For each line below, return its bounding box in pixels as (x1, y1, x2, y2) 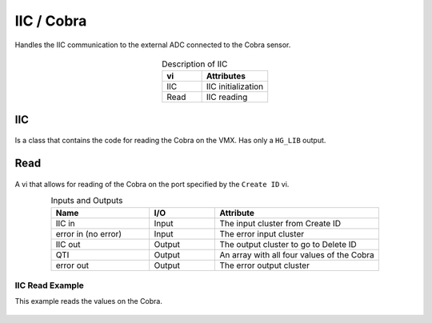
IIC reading (206, 92, 248, 103)
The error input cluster (219, 228, 304, 239)
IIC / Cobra (14, 12, 87, 30)
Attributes (206, 70, 246, 82)
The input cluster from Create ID (219, 217, 342, 229)
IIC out (55, 238, 81, 249)
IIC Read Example (14, 280, 84, 291)
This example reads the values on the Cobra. (14, 297, 163, 306)
